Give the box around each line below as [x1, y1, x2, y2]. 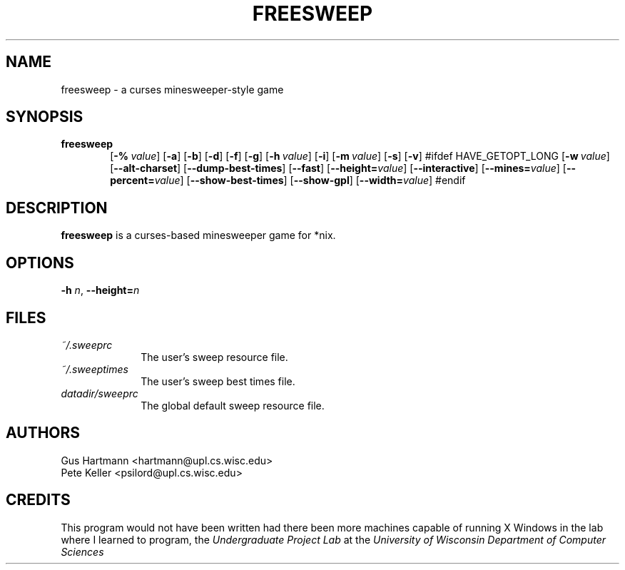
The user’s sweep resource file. [141, 350, 288, 363]
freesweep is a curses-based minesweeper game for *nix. [61, 229, 336, 242]
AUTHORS [6, 424, 81, 442]
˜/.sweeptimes [61, 362, 128, 375]
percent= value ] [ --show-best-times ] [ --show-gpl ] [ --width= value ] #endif [110, 174, 466, 187]
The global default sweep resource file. [141, 399, 325, 412]
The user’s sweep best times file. [141, 375, 295, 387]
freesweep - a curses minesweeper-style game [61, 83, 284, 96]
